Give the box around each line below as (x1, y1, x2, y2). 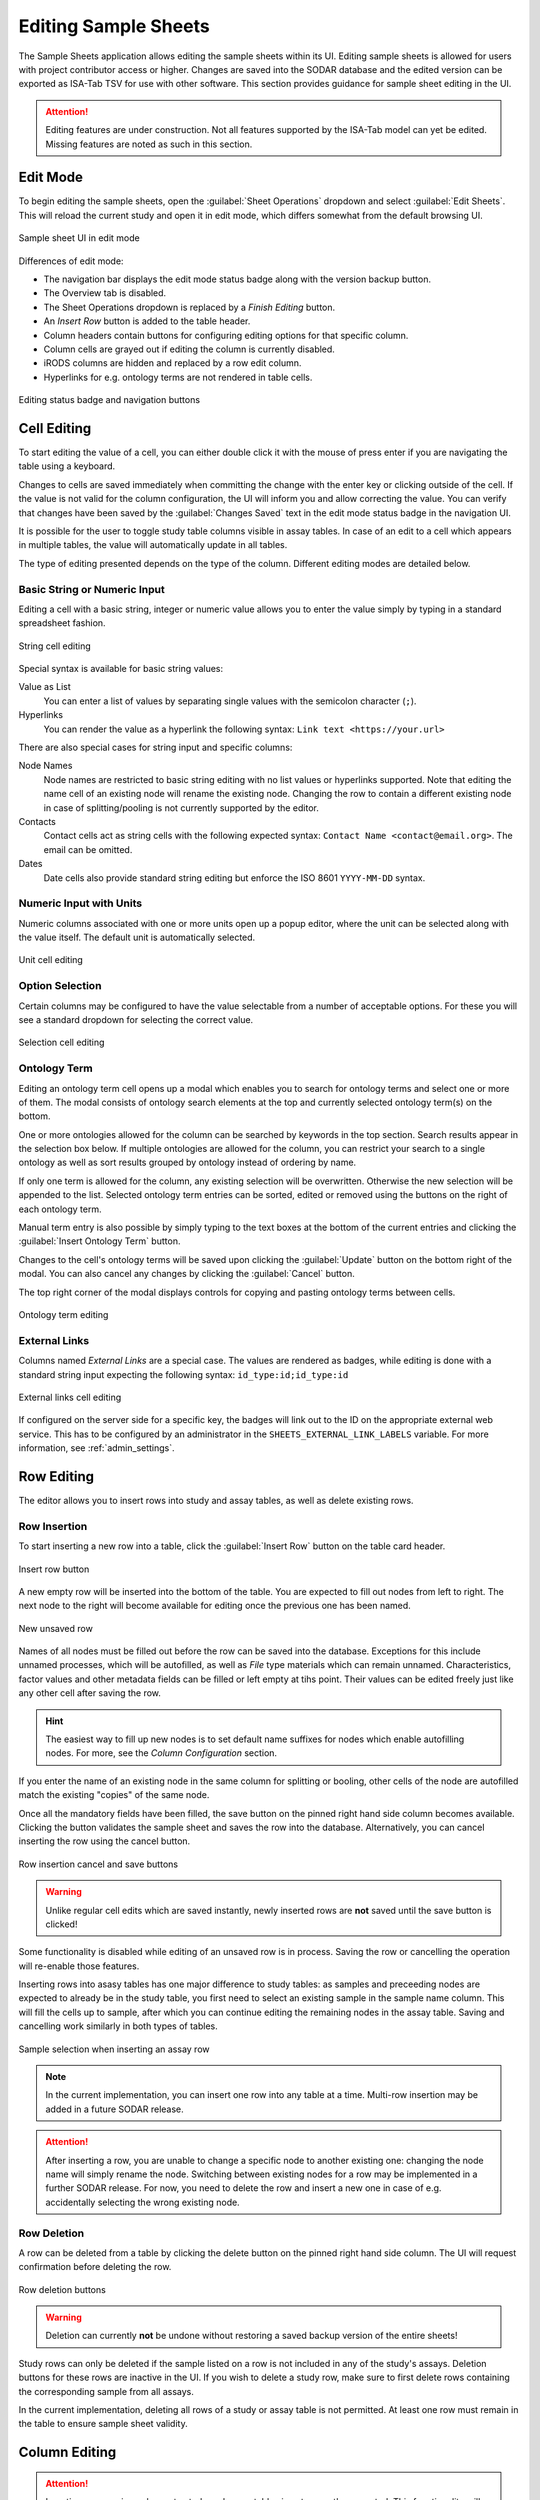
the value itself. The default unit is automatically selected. (18, 931, 256, 944)
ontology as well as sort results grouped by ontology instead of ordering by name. (18, 1156, 357, 1169)
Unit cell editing (18, 954, 84, 966)
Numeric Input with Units (18, 896, 143, 910)
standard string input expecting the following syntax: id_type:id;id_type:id (18, 1368, 349, 1380)
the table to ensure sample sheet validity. (18, 2418, 189, 2430)
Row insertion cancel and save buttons (18, 1858, 179, 1870)
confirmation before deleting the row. (18, 2261, 172, 2273)
